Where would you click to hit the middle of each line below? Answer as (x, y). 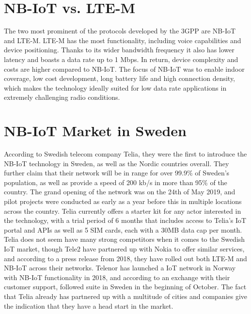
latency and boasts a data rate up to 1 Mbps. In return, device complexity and (121, 59)
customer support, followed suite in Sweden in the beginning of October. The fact (125, 287)
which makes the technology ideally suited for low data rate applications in (115, 87)
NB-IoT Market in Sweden (95, 131)
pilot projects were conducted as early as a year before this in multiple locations (123, 201)
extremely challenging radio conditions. (62, 97)
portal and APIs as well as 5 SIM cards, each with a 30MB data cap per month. (123, 229)
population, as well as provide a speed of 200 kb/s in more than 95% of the (116, 182)
